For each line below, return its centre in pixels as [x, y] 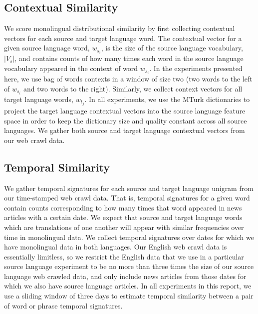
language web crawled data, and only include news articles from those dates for [125, 276]
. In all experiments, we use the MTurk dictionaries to [167, 99]
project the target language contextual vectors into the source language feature [125, 110]
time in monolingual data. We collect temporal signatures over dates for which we [129, 237]
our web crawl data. [34, 140]
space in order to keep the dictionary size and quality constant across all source [126, 120]
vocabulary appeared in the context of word [71, 68]
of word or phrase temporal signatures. [63, 305]
